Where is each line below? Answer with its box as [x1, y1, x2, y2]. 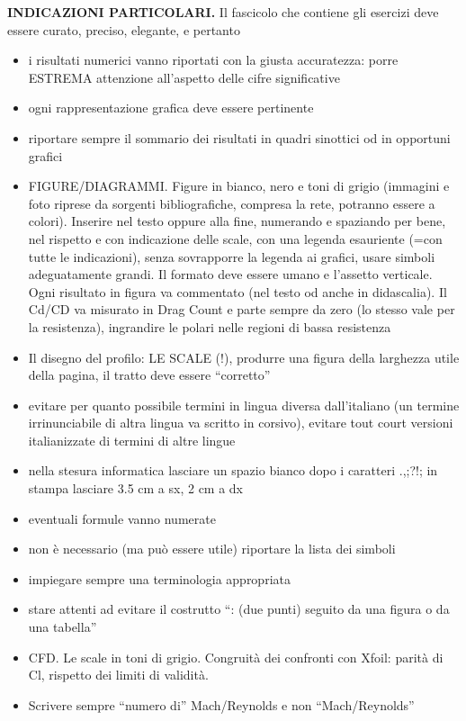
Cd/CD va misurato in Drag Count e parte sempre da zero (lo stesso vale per [28, 300, 455, 319]
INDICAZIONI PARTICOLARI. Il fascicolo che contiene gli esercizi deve [7, 3, 439, 21]
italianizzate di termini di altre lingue [28, 430, 236, 449]
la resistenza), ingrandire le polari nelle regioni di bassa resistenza [28, 317, 391, 336]
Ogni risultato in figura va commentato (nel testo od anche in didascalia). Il [28, 282, 447, 301]
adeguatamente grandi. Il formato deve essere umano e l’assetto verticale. [28, 265, 433, 284]
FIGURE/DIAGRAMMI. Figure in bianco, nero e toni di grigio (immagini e [28, 176, 450, 195]
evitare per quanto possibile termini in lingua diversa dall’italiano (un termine [28, 395, 460, 414]
